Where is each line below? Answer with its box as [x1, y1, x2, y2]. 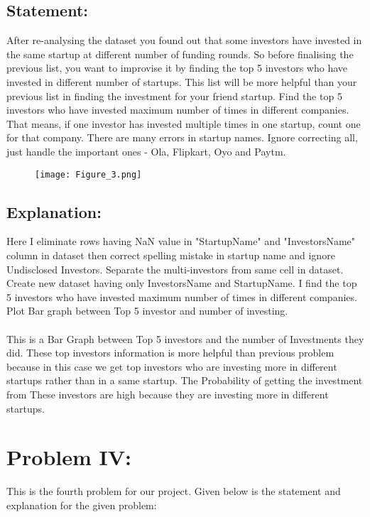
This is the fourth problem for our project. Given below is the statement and [6, 484, 341, 499]
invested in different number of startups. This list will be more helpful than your [6, 74, 357, 89]
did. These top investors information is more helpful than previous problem [6, 345, 334, 360]
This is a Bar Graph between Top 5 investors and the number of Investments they [6, 331, 364, 346]
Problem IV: [6, 442, 131, 472]
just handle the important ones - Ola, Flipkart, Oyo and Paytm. [6, 143, 286, 158]
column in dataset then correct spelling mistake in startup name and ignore [6, 248, 335, 262]
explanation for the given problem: [6, 497, 157, 512]
